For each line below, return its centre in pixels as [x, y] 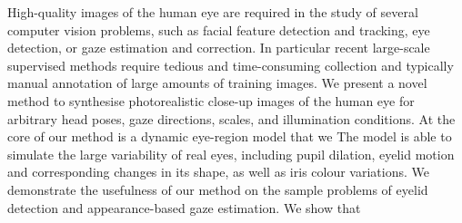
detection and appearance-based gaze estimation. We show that [184, 207]
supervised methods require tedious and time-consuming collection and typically [231, 65]
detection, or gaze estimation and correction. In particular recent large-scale [219, 48]
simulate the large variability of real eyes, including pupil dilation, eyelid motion [231, 154]
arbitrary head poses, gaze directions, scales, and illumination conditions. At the [231, 118]
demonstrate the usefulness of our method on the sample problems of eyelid [218, 189]
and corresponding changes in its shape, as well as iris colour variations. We [218, 172]
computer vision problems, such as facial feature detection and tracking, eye [219, 29]
